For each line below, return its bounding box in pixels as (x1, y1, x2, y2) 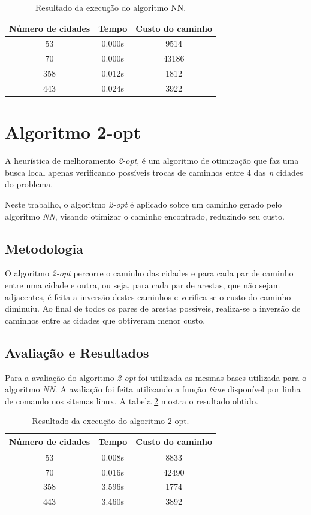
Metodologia (5, 239, 83, 257)
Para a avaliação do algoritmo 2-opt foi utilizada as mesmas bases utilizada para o (5, 371, 307, 383)
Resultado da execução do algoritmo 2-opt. (32, 415, 189, 427)
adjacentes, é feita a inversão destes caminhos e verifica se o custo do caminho (5, 290, 291, 303)
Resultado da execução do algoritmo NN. (35, 1, 186, 13)
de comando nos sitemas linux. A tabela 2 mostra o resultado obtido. (5, 394, 258, 407)
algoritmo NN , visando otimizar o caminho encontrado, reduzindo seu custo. (5, 209, 285, 222)
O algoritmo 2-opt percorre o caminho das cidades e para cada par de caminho (5, 267, 294, 279)
